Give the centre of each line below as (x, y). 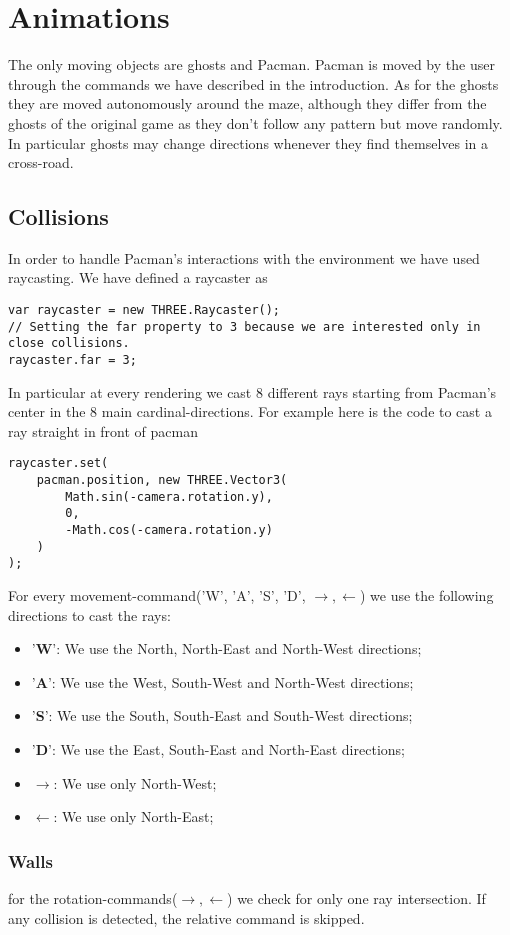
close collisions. (69, 343)
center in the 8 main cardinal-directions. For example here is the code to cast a (250, 411)
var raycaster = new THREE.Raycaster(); (144, 310)
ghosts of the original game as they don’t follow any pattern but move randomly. (255, 122)
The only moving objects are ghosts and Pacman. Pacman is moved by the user (251, 64)
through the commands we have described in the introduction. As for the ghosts (253, 83)
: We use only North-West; (135, 782)
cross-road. (41, 162)
